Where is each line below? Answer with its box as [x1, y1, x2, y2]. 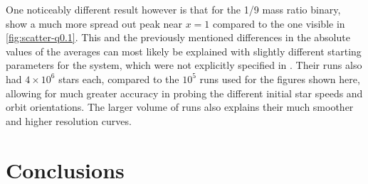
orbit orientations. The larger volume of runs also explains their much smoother [6, 99, 354, 114]
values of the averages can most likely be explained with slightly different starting [6, 43, 362, 58]
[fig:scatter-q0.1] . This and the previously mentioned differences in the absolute [6, 30, 350, 45]
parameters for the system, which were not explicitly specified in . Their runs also [6, 58, 362, 72]
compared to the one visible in [212, 16, 345, 31]
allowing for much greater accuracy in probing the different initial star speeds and [6, 85, 363, 100]
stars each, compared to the [58, 71, 179, 86]
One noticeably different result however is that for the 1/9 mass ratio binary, [6, 2, 341, 16]
